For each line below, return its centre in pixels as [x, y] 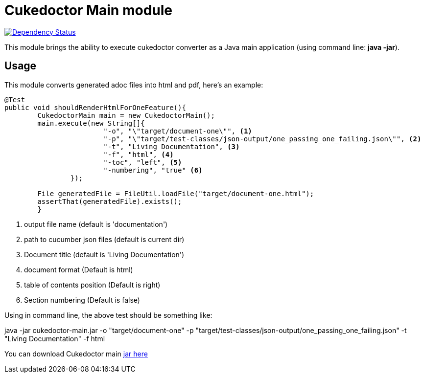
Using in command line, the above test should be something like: [108, 315]
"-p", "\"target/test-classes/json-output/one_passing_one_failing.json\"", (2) [262, 139]
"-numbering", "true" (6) [153, 170]
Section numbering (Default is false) [82, 300]
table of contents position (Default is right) [92, 285]
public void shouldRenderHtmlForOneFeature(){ [95, 107]
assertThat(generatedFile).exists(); [110, 201]
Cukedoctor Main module [88, 10]
